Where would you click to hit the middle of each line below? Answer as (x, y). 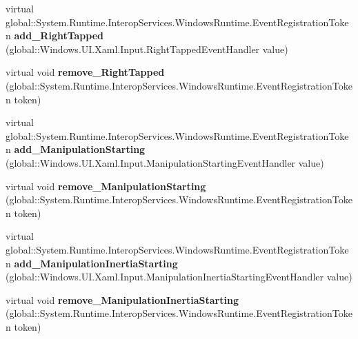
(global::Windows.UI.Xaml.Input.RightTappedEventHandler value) (147, 49)
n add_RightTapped (55, 35)
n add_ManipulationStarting (76, 149)
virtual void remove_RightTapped (85, 72)
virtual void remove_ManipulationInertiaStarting (122, 299)
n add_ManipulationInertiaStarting (92, 263)
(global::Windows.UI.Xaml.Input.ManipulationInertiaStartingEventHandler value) (179, 277)
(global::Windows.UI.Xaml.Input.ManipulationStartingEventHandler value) (165, 162)
